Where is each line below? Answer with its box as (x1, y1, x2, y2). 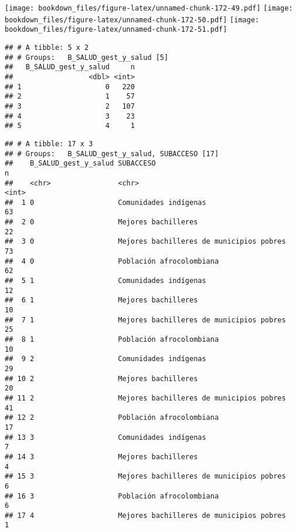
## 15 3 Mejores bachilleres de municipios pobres (5, 472, 286, 481)
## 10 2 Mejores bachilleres (5, 374, 198, 383)
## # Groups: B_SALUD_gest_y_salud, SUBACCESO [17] (5, 149, 219, 158)
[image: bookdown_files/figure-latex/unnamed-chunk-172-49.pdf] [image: (5, 4, 293, 12)
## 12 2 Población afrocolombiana (5, 413, 219, 422)
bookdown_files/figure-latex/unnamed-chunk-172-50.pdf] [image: (5, 15, 260, 24)
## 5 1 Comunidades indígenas (5, 277, 206, 285)
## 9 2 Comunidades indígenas (5, 355, 206, 363)
